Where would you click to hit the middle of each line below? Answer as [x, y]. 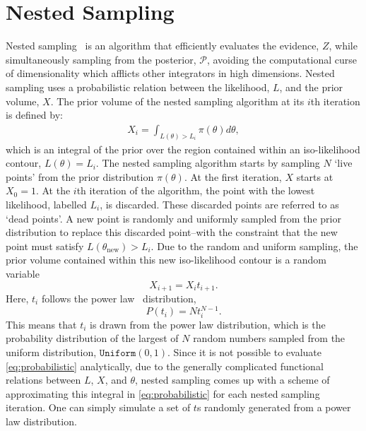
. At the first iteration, [233, 176]
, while [343, 46]
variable [23, 273]
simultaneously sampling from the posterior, [101, 59]
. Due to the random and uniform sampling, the [254, 246]
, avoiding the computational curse [282, 59]
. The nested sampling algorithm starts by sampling [208, 163]
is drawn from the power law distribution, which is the [208, 324]
